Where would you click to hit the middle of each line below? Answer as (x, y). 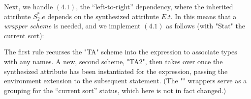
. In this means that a (204, 16)
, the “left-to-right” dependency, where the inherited (155, 6)
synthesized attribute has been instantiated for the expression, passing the (116, 71)
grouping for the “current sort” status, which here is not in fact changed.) (115, 90)
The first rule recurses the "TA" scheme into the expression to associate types (121, 52)
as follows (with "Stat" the (205, 26)
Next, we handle (29, 6)
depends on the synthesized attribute (103, 16)
